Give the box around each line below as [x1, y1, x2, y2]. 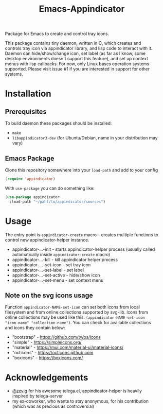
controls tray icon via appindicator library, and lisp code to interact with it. [5, 45, 153, 52]
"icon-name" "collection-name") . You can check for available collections [5, 320, 151, 326]
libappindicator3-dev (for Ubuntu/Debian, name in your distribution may [12, 135, 158, 141]
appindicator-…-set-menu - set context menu [12, 277, 104, 283]
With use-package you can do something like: [5, 185, 95, 191]
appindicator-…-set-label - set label [12, 267, 84, 273]
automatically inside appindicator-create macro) [12, 251, 110, 257]
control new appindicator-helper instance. [5, 237, 90, 242]
